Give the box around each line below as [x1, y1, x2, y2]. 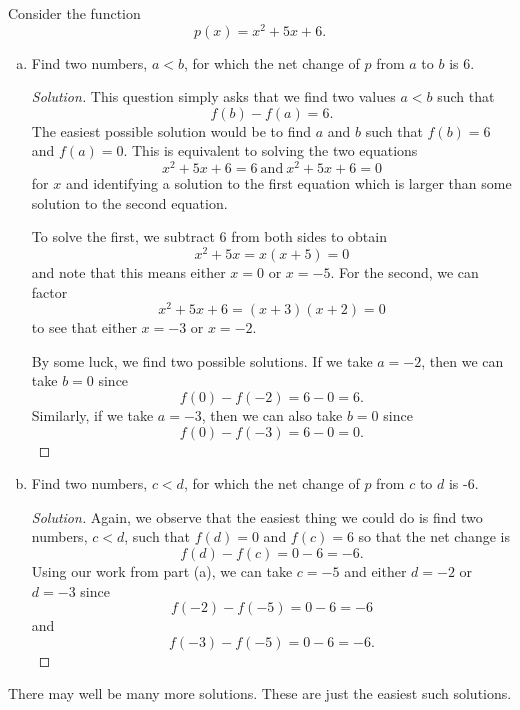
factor [31, 281, 68, 302]
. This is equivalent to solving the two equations [123, 140, 418, 161]
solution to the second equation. [31, 192, 228, 213]
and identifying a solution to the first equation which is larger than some [65, 173, 512, 194]
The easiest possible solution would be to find [31, 120, 312, 141]
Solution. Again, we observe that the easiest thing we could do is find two [31, 506, 483, 527]
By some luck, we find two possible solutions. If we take [31, 350, 373, 371]
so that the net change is [358, 526, 510, 547]
